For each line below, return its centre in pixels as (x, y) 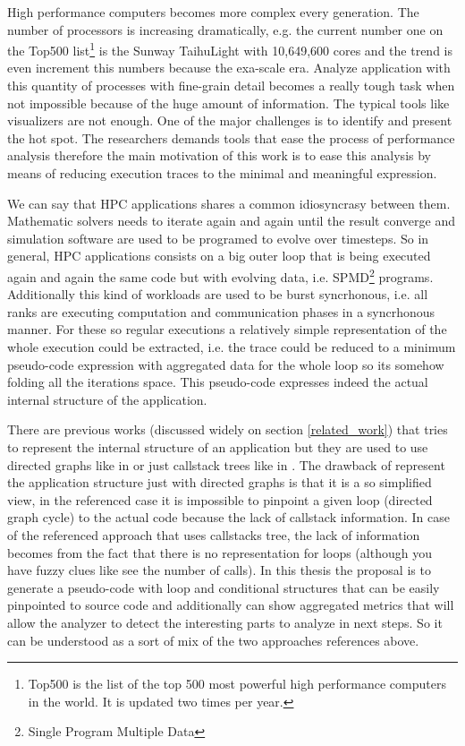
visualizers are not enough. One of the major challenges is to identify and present (230, 120)
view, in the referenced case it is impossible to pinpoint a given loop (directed (220, 499)
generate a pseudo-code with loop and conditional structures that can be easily (224, 587)
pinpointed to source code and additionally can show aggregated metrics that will (231, 605)
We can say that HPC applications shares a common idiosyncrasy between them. (229, 203)
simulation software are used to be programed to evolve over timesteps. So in (218, 238)
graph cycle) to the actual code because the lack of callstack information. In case (228, 517)
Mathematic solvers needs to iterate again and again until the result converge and (231, 221)
